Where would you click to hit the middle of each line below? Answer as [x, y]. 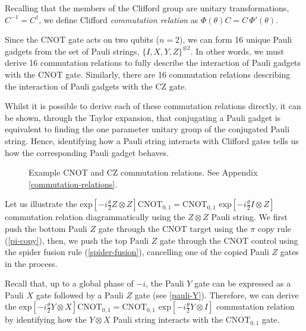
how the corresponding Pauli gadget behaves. [87, 152]
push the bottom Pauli [46, 228]
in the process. [31, 263]
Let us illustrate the [41, 204]
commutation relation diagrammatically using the [95, 217]
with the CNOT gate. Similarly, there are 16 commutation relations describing [148, 74]
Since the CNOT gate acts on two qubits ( [82, 39]
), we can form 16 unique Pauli [236, 39]
